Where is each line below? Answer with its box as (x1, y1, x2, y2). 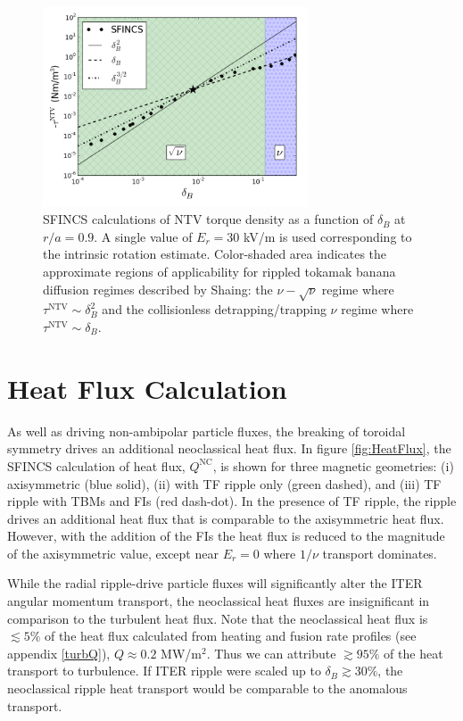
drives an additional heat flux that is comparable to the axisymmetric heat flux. (7, 509, 444, 527)
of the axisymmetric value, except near (7, 543, 219, 562)
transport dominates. (322, 543, 437, 562)
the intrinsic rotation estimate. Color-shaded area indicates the (43, 244, 387, 263)
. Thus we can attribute (206, 643, 336, 662)
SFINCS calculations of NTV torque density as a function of (43, 210, 374, 228)
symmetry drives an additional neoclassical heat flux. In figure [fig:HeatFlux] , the (7, 439, 451, 458)
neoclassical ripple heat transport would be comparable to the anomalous (7, 679, 408, 698)
